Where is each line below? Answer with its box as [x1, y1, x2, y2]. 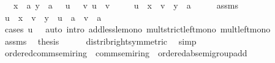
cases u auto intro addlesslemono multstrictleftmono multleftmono [4, 23, 271, 35]
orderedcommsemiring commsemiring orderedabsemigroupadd [4, 46, 247, 59]
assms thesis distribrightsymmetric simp [4, 34, 197, 47]
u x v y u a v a [4, 10, 102, 23]
